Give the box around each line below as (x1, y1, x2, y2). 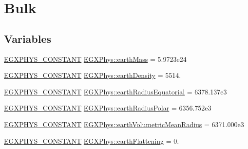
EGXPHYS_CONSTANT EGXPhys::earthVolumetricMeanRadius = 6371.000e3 (4, 119, 244, 129)
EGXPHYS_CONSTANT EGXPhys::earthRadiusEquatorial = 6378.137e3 (4, 86, 227, 96)
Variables (4, 31, 52, 46)
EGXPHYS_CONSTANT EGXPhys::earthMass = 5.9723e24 (4, 54, 187, 64)
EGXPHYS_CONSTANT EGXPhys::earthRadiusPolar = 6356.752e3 (4, 103, 211, 113)
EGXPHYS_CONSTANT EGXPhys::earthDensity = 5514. (4, 70, 181, 80)
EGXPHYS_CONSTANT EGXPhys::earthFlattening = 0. (4, 135, 179, 146)
